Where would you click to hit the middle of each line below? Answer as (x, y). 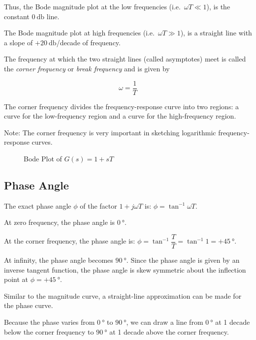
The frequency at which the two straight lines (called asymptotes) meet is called (125, 59)
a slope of (18, 42)
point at (16, 279)
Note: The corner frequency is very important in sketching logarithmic (110, 132)
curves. (42, 142)
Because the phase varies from (49, 322)
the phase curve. (29, 305)
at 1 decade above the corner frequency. (169, 331)
